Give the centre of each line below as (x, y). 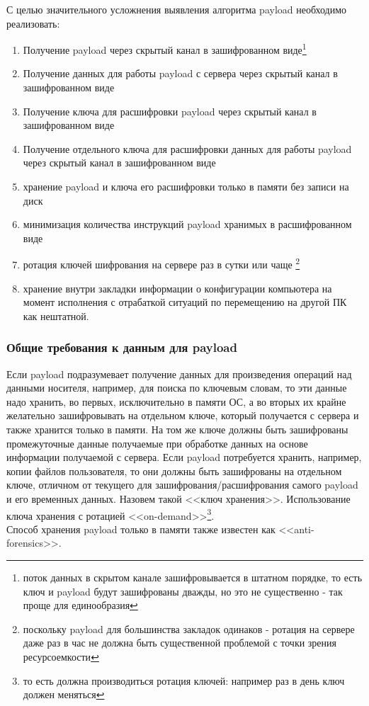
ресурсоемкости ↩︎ (61, 656)
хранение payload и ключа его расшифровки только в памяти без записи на (186, 186)
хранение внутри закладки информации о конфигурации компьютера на (177, 288)
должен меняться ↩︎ (64, 694)
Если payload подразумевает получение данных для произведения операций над (179, 374)
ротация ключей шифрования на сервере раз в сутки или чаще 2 (161, 263)
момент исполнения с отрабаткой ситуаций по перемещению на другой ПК (185, 302)
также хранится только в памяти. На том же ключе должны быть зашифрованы (177, 429)
